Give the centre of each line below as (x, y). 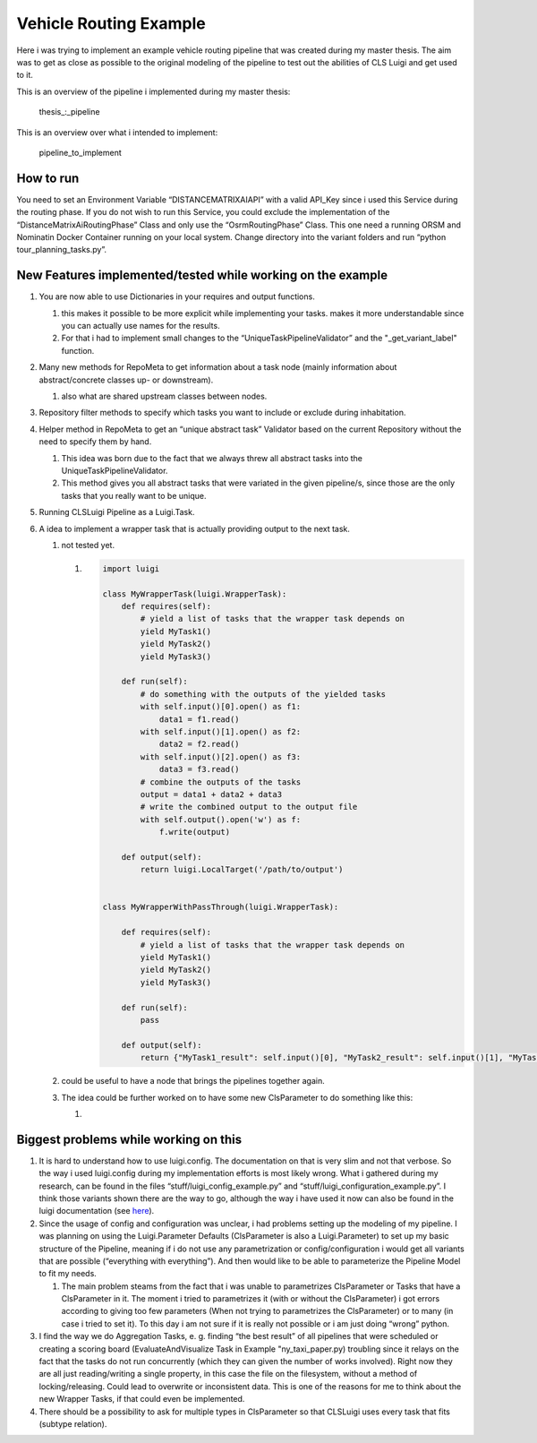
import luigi (131, 568)
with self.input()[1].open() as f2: (221, 731)
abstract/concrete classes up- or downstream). (126, 380)
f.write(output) (195, 832)
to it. (25, 75)
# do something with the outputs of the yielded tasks (263, 694)
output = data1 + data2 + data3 (211, 794)
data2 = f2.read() (200, 744)
